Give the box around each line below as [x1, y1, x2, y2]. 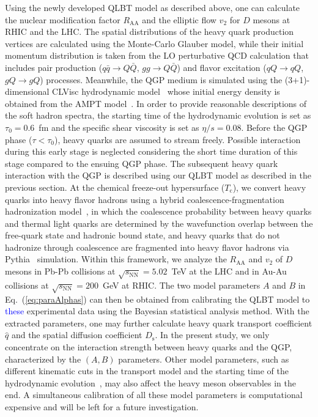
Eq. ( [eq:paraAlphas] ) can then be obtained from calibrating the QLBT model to [5, 292, 310, 305]
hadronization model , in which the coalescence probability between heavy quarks [5, 205, 312, 218]
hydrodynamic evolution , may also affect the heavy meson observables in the [5, 376, 296, 389]
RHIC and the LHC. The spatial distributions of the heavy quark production [5, 25, 294, 38]
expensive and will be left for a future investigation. [5, 400, 199, 413]
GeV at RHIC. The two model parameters [102, 278, 261, 291]
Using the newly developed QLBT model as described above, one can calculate [5, 1, 300, 13]
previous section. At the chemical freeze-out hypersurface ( [5, 180, 225, 193]
